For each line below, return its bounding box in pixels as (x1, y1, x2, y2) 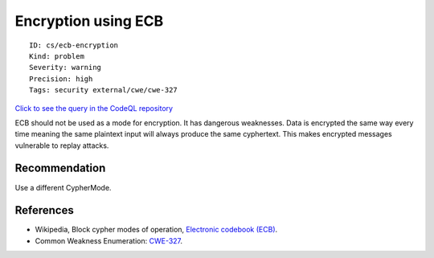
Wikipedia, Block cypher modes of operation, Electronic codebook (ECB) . (35, 225, 278, 235)
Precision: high (29, 74, 93, 84)
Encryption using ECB (14, 12, 164, 30)
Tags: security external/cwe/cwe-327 (29, 85, 178, 95)
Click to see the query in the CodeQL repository (14, 103, 173, 113)
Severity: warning (29, 63, 102, 72)
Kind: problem (29, 51, 84, 60)
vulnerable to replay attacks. (14, 141, 109, 150)
